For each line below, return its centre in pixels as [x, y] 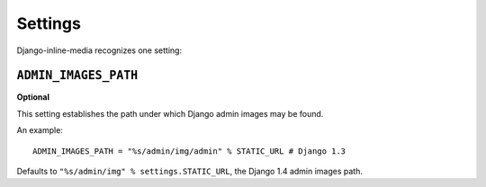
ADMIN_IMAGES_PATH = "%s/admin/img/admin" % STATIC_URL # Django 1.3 [189, 151]
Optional [33, 97]
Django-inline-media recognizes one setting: [99, 50]
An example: [40, 130]
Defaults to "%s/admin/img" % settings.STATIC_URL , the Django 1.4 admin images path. [190, 172]
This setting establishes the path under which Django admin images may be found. [170, 113]
